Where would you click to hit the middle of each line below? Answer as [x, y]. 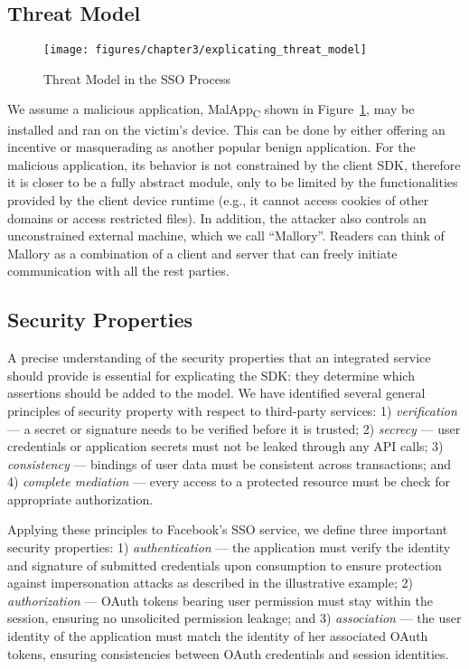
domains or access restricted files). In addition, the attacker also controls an [217, 217]
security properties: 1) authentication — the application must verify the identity [229, 547]
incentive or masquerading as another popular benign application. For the [211, 147]
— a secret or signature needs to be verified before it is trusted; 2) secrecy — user [234, 428]
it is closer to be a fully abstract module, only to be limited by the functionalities [233, 182]
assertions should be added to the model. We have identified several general [216, 393]
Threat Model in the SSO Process [137, 78]
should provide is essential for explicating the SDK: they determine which [211, 375]
